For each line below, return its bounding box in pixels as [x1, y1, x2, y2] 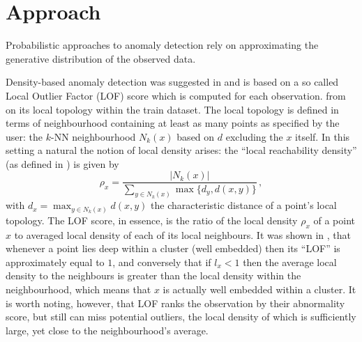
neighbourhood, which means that [6, 282, 151, 297]
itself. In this [295, 129, 350, 143]
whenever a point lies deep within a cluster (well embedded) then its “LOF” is [6, 241, 340, 256]
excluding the [225, 129, 283, 143]
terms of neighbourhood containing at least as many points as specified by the [6, 116, 340, 130]
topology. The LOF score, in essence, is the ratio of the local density [6, 212, 298, 227]
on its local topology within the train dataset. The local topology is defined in [6, 102, 339, 116]
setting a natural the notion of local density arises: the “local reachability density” [6, 143, 357, 157]
